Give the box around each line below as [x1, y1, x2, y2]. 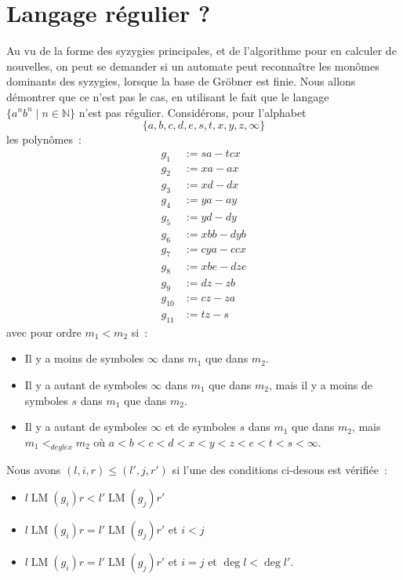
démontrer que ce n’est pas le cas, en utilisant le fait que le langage [6, 88, 329, 104]
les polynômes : [6, 131, 82, 148]
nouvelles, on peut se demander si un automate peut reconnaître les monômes [6, 57, 379, 74]
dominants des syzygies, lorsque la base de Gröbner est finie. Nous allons [6, 73, 356, 89]
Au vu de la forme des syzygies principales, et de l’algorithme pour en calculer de [6, 42, 397, 59]
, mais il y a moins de [269, 376, 372, 392]
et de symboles [165, 418, 236, 435]
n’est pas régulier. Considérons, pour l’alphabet [78, 104, 307, 120]
